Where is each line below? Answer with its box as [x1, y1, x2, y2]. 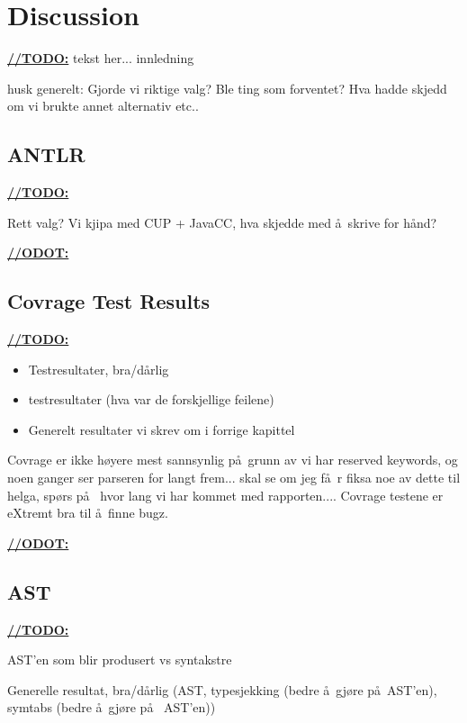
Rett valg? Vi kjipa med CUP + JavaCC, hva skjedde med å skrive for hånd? [7, 212, 437, 231]
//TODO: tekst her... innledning [7, 49, 194, 68]
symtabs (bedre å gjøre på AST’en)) [7, 698, 216, 717]
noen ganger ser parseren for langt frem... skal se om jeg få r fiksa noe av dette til [7, 468, 461, 487]
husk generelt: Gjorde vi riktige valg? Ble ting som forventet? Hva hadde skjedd [7, 78, 447, 97]
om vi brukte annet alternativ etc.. [7, 96, 199, 115]
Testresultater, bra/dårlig [28, 359, 169, 378]
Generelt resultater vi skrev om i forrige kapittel [28, 420, 295, 438]
